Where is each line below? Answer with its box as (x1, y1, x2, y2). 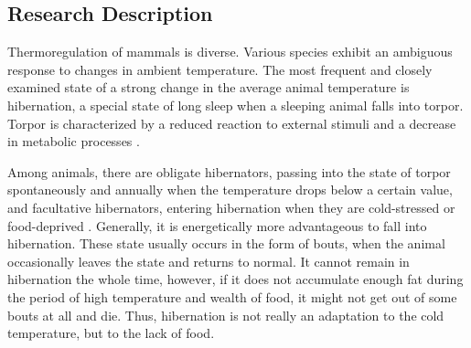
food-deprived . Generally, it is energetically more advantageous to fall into (7, 216, 427, 235)
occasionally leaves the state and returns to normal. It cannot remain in (7, 251, 410, 270)
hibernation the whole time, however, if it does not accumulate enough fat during (7, 269, 464, 289)
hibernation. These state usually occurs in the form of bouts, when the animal (7, 234, 445, 253)
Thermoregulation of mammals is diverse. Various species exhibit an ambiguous (7, 42, 453, 61)
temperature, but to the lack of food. (7, 323, 215, 343)
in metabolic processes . (7, 132, 140, 151)
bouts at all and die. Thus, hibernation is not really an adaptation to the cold (7, 305, 444, 324)
